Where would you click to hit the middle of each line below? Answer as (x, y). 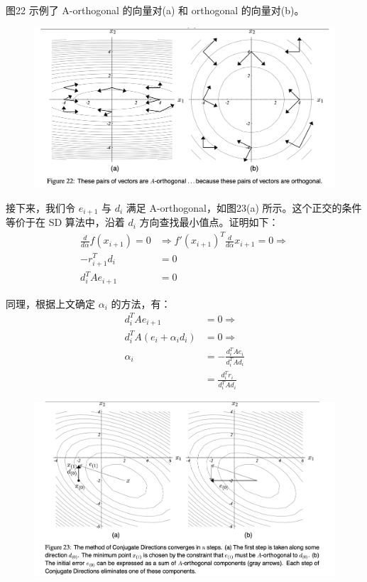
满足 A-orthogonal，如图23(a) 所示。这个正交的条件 (244, 207)
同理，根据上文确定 (50, 303)
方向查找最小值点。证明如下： (209, 222)
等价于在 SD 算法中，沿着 (65, 222)
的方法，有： (141, 303)
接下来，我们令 (40, 207)
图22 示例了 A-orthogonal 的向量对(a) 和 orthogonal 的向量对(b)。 (155, 10)
